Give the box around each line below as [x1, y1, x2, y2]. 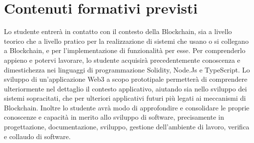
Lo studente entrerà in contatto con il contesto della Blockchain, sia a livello [4, 26, 232, 36]
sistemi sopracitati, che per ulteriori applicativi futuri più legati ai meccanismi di [4, 93, 246, 103]
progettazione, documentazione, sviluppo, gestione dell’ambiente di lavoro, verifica [4, 122, 250, 132]
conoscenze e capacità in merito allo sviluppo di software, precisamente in [4, 112, 224, 122]
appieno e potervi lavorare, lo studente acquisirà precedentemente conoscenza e [4, 54, 240, 65]
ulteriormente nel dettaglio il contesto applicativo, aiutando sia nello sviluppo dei [4, 83, 247, 93]
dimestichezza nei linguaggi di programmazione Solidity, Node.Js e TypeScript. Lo [4, 64, 250, 74]
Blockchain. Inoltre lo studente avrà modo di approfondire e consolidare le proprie [4, 102, 250, 112]
